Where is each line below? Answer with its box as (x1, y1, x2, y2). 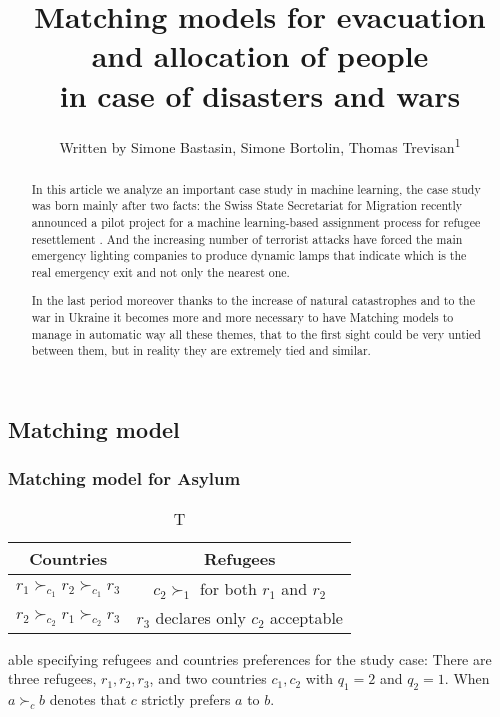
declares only (155, 605, 246, 629)
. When (444, 668, 490, 689)
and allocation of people (91, 35, 429, 76)
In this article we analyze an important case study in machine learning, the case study (31, 180, 481, 197)
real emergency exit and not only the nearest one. (31, 263, 290, 280)
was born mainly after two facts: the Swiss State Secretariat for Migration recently (31, 197, 462, 214)
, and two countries (149, 668, 267, 689)
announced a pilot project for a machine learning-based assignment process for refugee (31, 213, 481, 230)
